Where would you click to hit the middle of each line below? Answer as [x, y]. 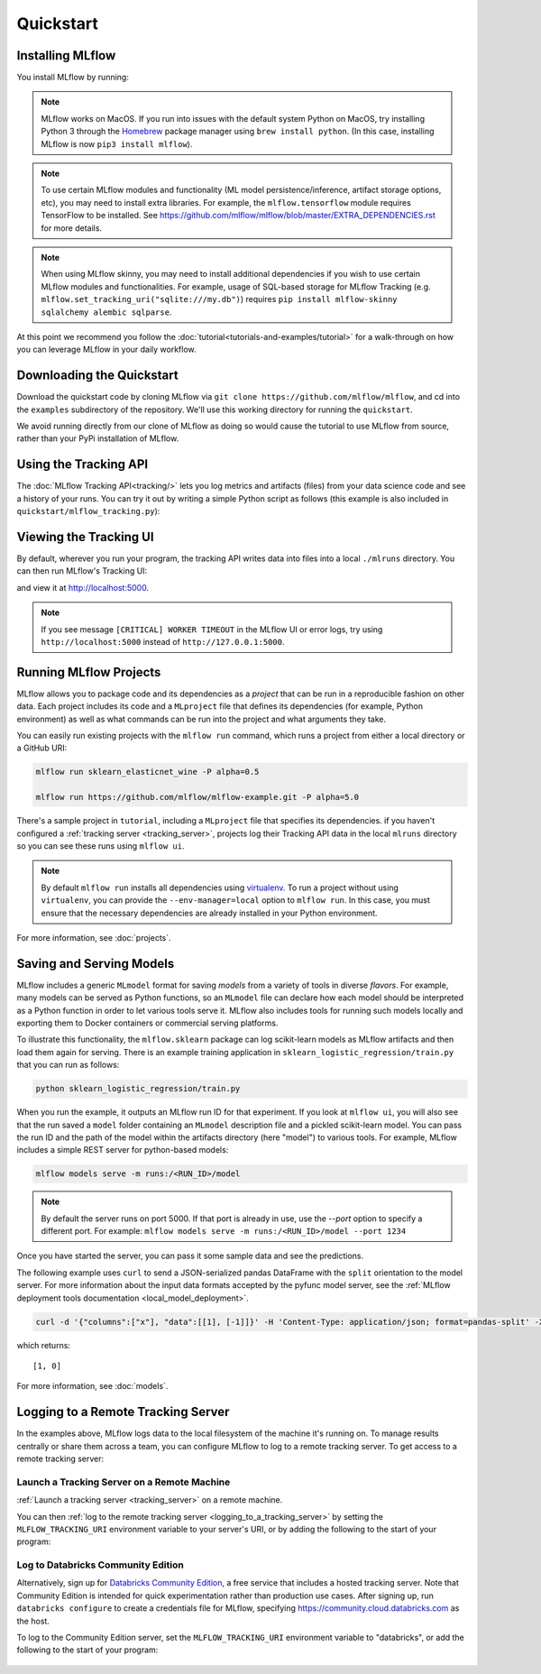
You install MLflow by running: [73, 78]
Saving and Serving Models [96, 964]
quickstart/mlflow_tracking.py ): [88, 511]
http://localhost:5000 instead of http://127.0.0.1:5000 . [163, 641]
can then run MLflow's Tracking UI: [82, 571]
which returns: [44, 1345]
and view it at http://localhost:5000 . [83, 587]
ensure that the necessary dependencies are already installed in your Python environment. [209, 913]
